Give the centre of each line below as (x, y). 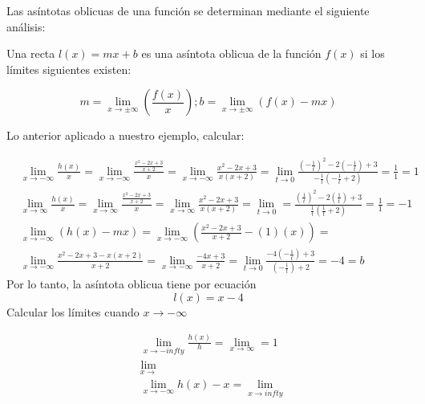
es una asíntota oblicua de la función (231, 53)
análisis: (26, 26)
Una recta (31, 53)
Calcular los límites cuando (73, 311)
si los (372, 53)
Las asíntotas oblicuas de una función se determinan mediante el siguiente (188, 10)
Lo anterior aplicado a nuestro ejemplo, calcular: (125, 135)
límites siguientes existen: (69, 69)
